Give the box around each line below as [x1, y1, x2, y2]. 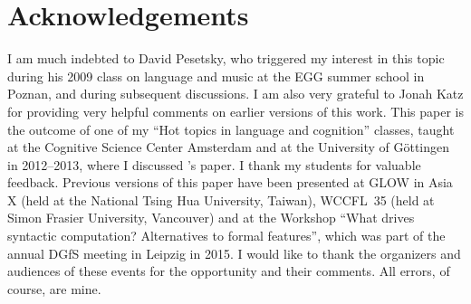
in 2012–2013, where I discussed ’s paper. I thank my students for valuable [7, 155, 421, 174]
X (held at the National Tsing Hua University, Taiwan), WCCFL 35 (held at [7, 190, 435, 209]
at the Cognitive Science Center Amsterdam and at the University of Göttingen [7, 138, 450, 157]
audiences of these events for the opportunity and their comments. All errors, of [7, 261, 450, 280]
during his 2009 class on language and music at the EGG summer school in [7, 66, 425, 85]
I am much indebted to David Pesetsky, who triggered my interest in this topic [7, 49, 445, 68]
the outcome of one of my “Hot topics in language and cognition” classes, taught [7, 119, 455, 138]
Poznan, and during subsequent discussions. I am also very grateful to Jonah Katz [7, 84, 464, 103]
